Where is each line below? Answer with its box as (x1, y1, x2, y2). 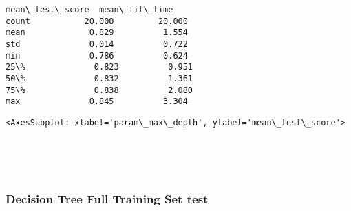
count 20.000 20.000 (6, 16, 188, 26)
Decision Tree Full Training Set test (6, 190, 209, 207)
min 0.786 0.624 (6, 50, 188, 61)
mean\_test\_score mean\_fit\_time (6, 5, 173, 14)
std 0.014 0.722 (6, 39, 188, 49)
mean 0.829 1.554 (6, 28, 188, 38)
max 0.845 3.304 (6, 97, 188, 107)
